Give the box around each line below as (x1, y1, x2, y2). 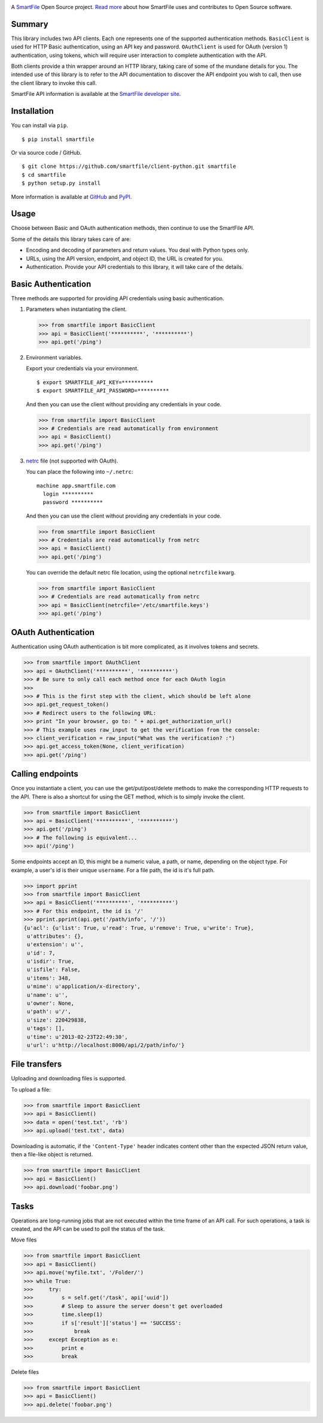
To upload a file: (11, 1086, 51, 1093)
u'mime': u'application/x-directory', (27, 983, 141, 990)
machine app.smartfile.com (36, 482, 116, 489)
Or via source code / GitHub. (11, 149, 82, 156)
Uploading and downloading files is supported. (11, 1075, 127, 1082)
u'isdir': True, (27, 958, 75, 965)
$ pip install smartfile (22, 135, 95, 143)
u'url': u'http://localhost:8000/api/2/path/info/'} (27, 1041, 185, 1049)
